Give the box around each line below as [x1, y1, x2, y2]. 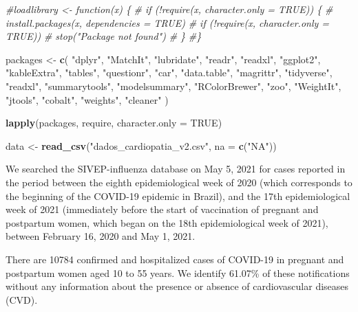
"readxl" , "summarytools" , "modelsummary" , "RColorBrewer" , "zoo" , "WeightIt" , [6, 78, 341, 93]
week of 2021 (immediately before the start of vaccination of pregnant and [6, 202, 319, 216]
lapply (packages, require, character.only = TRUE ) [6, 115, 222, 130]
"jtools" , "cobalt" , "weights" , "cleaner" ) [6, 92, 169, 107]
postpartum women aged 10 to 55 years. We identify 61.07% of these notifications [6, 265, 350, 280]
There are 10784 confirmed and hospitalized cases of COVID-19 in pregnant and [6, 252, 344, 266]
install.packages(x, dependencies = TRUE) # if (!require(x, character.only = [6, 15, 330, 30]
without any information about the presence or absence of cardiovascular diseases [6, 279, 349, 293]
